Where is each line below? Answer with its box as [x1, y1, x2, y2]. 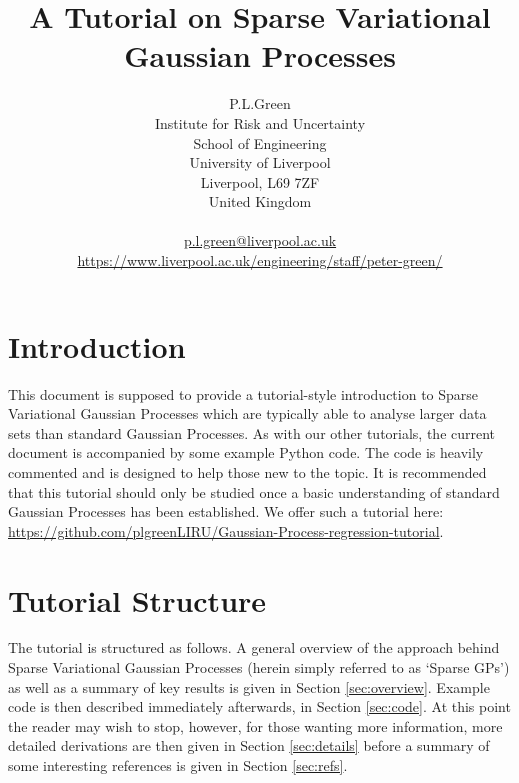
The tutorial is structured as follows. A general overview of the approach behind [8, 637, 500, 658]
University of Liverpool [189, 152, 331, 173]
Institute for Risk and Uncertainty [154, 112, 366, 133]
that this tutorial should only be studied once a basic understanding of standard [8, 481, 500, 502]
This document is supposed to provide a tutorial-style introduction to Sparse [8, 383, 479, 404]
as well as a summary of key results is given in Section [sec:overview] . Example [8, 676, 490, 697]
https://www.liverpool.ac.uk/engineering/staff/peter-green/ [77, 250, 443, 271]
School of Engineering [193, 132, 327, 153]
